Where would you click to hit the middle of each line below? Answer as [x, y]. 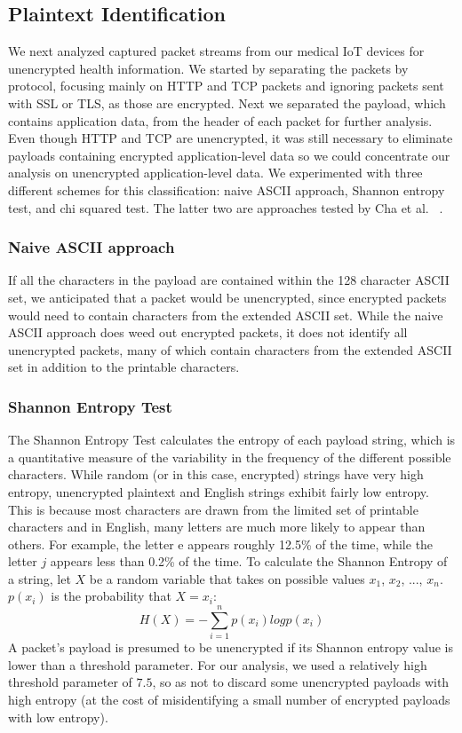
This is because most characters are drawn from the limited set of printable [213, 509]
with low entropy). [58, 717]
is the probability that [111, 596]
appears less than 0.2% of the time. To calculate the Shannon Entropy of [249, 561]
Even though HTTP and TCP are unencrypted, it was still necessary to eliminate [231, 138]
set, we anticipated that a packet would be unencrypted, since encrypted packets [227, 297]
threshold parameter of [70, 682]
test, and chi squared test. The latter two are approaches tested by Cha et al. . [226, 207]
